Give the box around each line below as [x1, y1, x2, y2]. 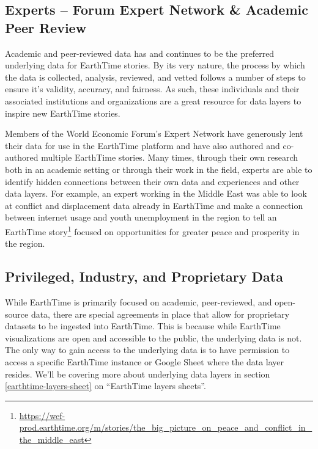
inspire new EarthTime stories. [5, 106, 120, 119]
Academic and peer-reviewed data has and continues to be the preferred [5, 46, 275, 59]
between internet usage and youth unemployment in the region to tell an [5, 211, 277, 224]
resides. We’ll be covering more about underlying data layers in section [5, 367, 270, 380]
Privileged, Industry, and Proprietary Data [5, 267, 283, 286]
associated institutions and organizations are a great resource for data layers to [5, 94, 301, 107]
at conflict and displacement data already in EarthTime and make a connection [5, 199, 303, 211]
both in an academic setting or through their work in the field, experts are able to [5, 162, 312, 175]
